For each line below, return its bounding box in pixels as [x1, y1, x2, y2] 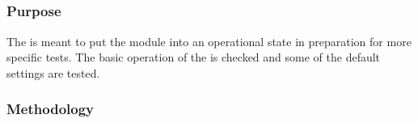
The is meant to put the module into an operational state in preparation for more [6, 32, 412, 49]
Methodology [6, 99, 95, 119]
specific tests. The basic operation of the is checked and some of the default [6, 49, 381, 66]
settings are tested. [6, 64, 100, 81]
